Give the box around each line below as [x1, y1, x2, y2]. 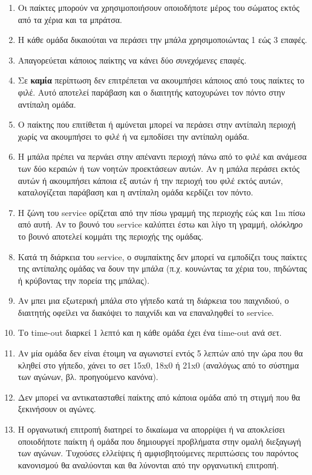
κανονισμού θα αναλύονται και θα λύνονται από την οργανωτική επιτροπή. [18, 458, 279, 471]
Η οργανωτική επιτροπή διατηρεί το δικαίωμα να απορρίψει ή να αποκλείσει [18, 423, 285, 436]
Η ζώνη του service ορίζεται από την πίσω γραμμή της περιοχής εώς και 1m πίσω [18, 206, 305, 218]
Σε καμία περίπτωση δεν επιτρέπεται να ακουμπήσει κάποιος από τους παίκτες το [18, 74, 305, 87]
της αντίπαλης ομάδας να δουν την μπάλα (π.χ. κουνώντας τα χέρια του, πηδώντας [18, 262, 307, 275]
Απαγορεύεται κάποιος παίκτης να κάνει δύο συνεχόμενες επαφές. [18, 53, 247, 66]
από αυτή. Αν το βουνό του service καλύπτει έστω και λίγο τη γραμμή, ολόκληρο [18, 218, 303, 231]
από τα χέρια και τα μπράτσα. [18, 13, 122, 25]
